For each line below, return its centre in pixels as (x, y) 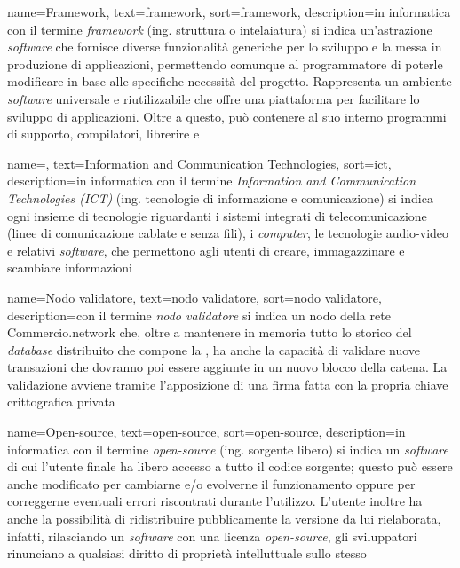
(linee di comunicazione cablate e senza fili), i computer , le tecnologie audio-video (228, 233)
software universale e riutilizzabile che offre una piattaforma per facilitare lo (214, 98)
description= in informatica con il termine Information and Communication (212, 181)
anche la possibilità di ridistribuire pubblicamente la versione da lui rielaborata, (224, 519)
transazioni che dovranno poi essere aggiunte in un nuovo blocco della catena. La (227, 367)
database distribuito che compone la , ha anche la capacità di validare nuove (214, 349)
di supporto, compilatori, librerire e (103, 134)
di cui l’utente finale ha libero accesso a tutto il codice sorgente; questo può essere (230, 466)
